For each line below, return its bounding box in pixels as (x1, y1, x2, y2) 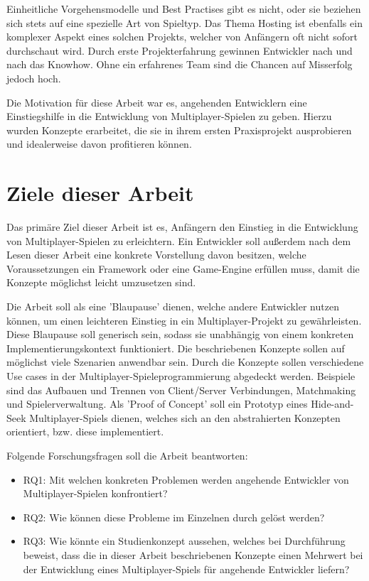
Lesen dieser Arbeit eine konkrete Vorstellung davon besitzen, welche (6, 247, 306, 262)
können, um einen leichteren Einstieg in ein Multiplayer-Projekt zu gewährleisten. (6, 313, 362, 327)
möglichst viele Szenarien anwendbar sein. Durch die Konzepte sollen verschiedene (6, 354, 364, 369)
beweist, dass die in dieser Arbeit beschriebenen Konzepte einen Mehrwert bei (23, 547, 363, 562)
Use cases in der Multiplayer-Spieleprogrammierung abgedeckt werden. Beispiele (6, 369, 355, 383)
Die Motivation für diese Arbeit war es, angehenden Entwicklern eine (6, 94, 307, 109)
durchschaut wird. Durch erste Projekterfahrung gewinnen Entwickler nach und (6, 43, 353, 58)
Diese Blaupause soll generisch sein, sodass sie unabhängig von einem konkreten (6, 327, 354, 342)
